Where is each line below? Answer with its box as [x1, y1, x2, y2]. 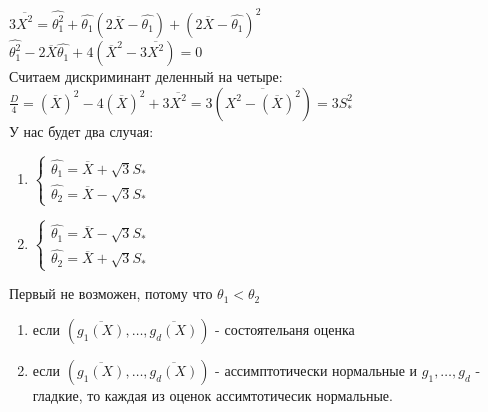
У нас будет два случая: [9, 120, 154, 141]
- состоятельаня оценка [215, 319, 355, 340]
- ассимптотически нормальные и [215, 360, 418, 381]
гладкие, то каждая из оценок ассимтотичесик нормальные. [32, 385, 393, 406]
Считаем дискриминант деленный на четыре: [9, 66, 283, 87]
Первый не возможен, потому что [9, 283, 213, 304]
